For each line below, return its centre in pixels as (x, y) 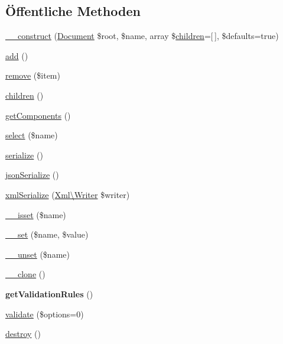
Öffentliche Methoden (73, 11)
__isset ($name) (36, 214)
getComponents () (38, 115)
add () (17, 55)
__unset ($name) (38, 254)
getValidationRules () (49, 293)
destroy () (23, 334)
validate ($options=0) (45, 314)
